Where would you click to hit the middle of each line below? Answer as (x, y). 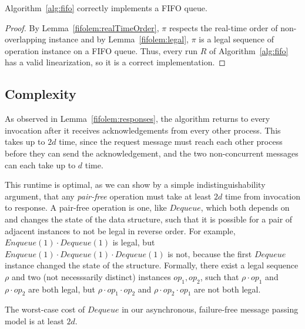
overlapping (26, 39)
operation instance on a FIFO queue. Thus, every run (101, 50)
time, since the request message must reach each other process (171, 142)
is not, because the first (210, 253)
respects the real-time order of (223, 27)
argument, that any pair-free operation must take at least (108, 196)
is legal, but (134, 242)
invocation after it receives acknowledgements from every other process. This (143, 130)
